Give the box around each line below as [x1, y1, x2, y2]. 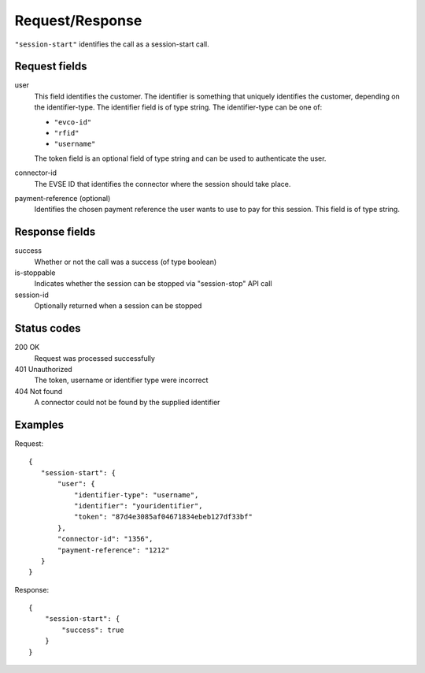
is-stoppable [14, 268, 56, 277]
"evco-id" [54, 117, 92, 126]
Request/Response [14, 12, 142, 29]
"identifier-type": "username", [73, 490, 199, 500]
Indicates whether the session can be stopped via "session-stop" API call [34, 279, 272, 288]
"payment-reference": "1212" [57, 545, 170, 555]
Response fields [14, 225, 96, 239]
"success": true [61, 625, 124, 634]
